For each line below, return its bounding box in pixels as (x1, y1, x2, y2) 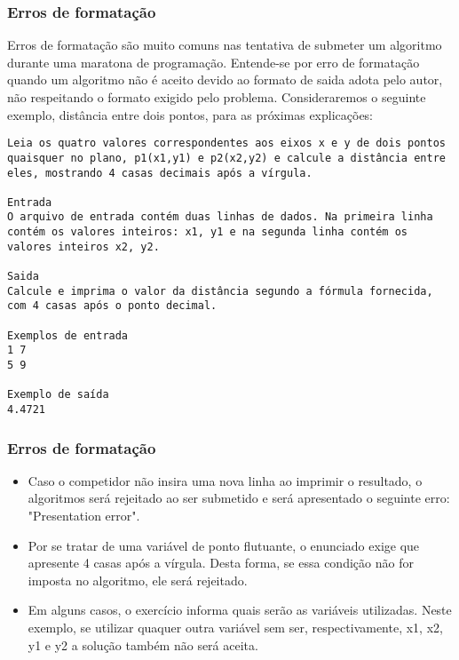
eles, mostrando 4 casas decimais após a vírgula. (7, 166, 313, 179)
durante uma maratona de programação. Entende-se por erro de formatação (7, 52, 420, 71)
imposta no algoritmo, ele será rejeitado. (28, 570, 248, 589)
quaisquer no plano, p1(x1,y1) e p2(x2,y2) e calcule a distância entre (7, 151, 446, 164)
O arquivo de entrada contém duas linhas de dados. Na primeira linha (7, 211, 433, 224)
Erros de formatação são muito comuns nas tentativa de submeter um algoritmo (7, 36, 442, 54)
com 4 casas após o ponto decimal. (7, 299, 218, 313)
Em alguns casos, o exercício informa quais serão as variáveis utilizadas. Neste (28, 600, 452, 619)
